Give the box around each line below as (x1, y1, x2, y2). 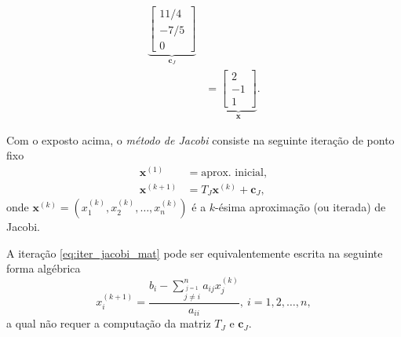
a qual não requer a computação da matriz (6, 315, 211, 332)
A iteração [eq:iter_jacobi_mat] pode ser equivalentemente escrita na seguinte (6, 244, 383, 261)
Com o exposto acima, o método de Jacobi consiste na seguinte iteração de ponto (6, 131, 395, 148)
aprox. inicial (201, 167, 264, 178)
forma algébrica (6, 260, 81, 277)
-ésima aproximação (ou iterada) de (215, 199, 386, 215)
